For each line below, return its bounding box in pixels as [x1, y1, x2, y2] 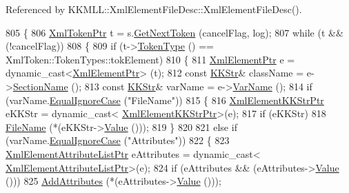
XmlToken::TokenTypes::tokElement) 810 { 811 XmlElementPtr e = [6, 52, 295, 66]
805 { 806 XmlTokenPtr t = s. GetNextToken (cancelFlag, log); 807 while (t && [6, 25, 343, 39]
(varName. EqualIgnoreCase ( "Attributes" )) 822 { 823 [6, 133, 230, 148]
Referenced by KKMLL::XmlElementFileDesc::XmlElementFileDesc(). [6, 2, 302, 16]
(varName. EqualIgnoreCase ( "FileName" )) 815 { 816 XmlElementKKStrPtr [6, 92, 324, 107]
